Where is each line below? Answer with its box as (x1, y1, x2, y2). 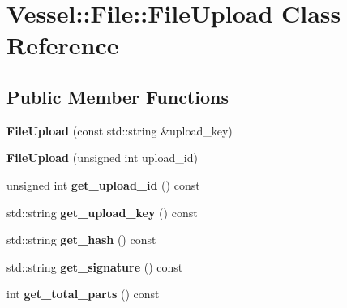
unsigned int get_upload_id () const (6, 176, 200, 193)
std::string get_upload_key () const (6, 203, 198, 220)
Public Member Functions (6, 83, 229, 109)
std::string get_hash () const (6, 231, 156, 248)
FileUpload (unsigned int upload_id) (6, 149, 198, 166)
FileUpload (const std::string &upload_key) (6, 122, 233, 139)
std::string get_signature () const (6, 258, 183, 275)
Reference (6, 28, 119, 62)
